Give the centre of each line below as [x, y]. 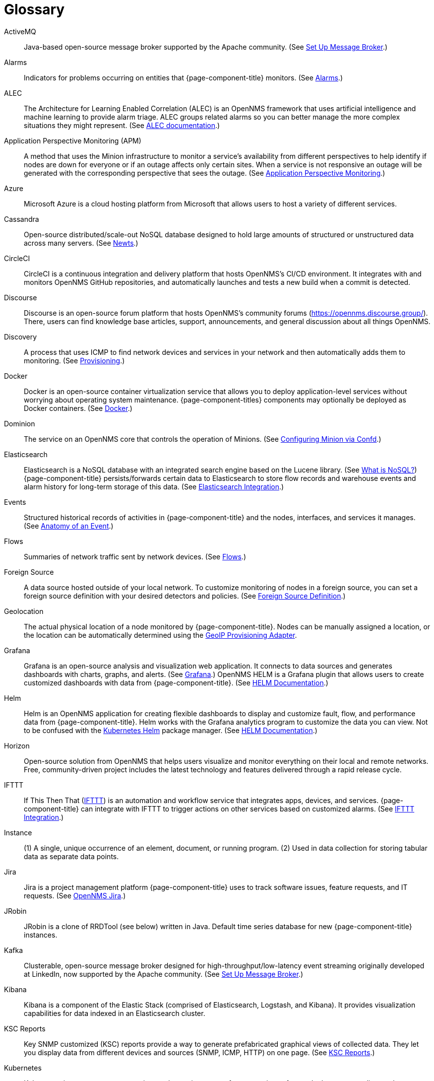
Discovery [21, 337]
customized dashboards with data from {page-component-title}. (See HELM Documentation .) [176, 682]
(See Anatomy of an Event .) [69, 526]
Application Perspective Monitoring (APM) [73, 140]
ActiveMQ [20, 31]
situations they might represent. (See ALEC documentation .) [122, 125]
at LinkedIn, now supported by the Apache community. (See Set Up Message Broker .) [164, 974]
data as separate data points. [71, 856]
